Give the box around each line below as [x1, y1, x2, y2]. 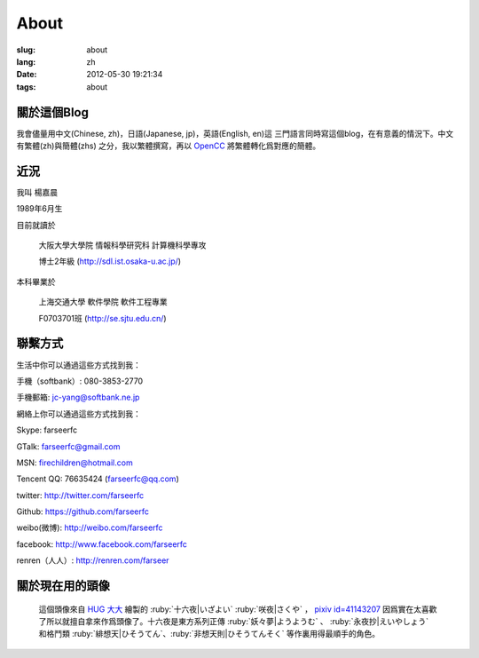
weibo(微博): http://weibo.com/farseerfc [16, 522, 163, 533]
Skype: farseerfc [16, 424, 78, 435]
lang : [16, 56, 36, 67]
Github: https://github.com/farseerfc [16, 506, 150, 517]
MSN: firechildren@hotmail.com [16, 457, 133, 468]
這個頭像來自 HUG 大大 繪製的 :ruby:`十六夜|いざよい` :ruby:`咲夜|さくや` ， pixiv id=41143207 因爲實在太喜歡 [38, 604, 438, 614]
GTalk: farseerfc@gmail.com [16, 440, 121, 452]
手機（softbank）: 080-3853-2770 [16, 376, 144, 386]
